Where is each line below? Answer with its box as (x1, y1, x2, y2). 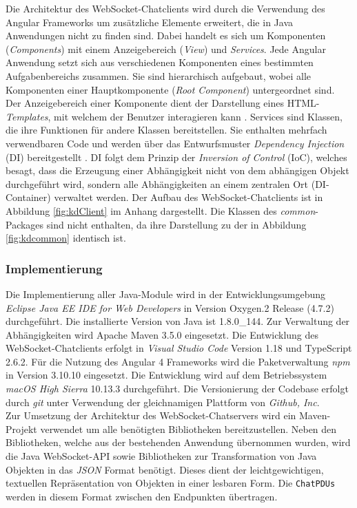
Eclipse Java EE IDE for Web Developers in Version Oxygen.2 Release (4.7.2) (6, 300, 334, 315)
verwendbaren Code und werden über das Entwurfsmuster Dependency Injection (6, 136, 345, 150)
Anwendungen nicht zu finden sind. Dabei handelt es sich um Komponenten (6, 28, 326, 43)
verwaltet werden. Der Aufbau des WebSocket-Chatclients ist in (54, 190, 323, 204)
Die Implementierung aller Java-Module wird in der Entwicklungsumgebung (6, 286, 326, 301)
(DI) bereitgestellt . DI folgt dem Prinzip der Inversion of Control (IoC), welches (6, 149, 347, 164)
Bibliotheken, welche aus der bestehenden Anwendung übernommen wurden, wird (6, 435, 351, 449)
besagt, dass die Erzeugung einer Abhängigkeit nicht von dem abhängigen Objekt (6, 163, 349, 178)
